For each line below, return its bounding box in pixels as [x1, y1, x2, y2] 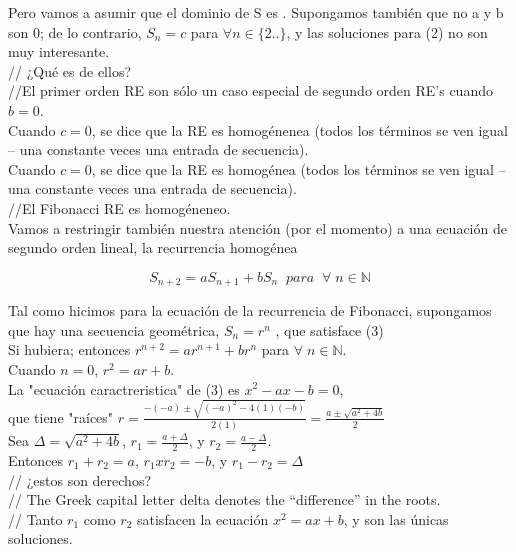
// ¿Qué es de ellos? [8, 60, 132, 81]
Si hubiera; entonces [8, 339, 131, 360]
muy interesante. [8, 41, 110, 62]
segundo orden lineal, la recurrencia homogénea [8, 237, 298, 258]
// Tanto [8, 508, 63, 529]
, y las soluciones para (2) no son [286, 21, 488, 42]
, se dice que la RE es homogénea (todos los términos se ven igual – [91, 158, 506, 179]
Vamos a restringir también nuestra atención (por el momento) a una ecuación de [8, 217, 507, 238]
